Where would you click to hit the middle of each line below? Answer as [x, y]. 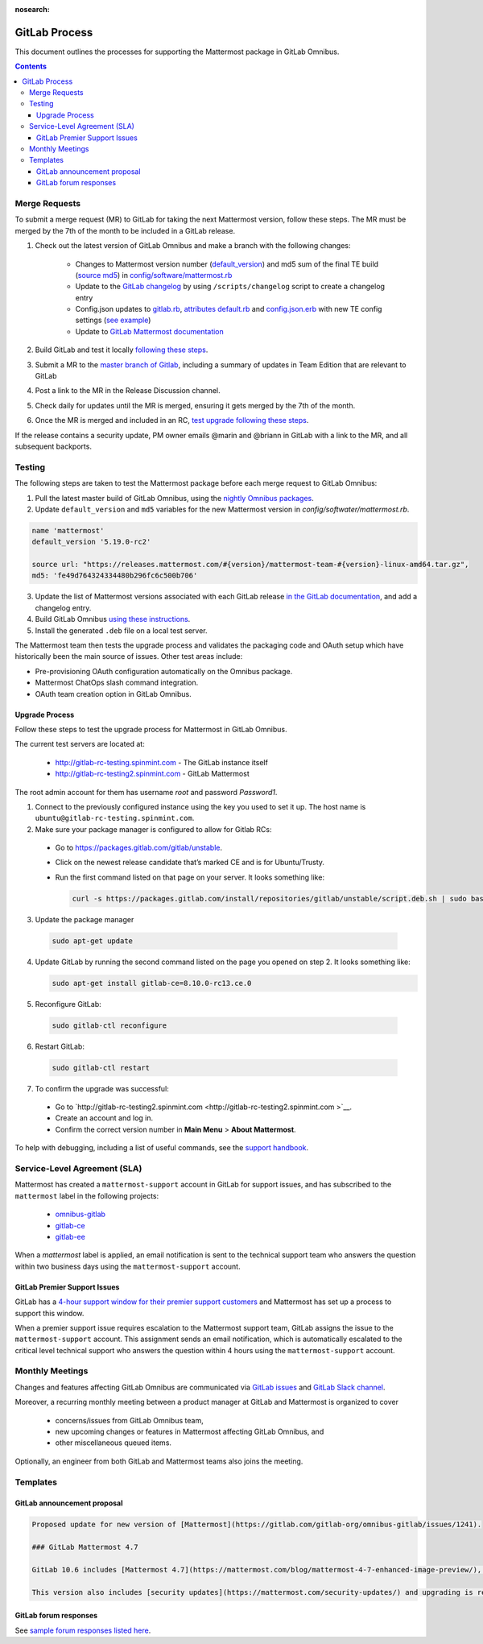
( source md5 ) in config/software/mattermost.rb [154, 275]
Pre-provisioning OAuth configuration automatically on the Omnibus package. [164, 671]
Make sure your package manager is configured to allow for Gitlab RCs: [153, 829]
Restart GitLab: [60, 1046]
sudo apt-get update [92, 941]
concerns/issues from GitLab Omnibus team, [130, 1420]
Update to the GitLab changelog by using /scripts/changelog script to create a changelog [230, 287]
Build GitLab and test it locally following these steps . [122, 350]
